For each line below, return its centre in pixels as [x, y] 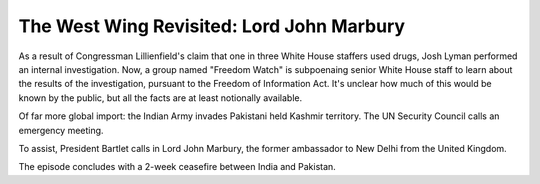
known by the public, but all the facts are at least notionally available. [160, 97]
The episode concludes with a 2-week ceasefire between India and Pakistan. [177, 167]
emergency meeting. [61, 130]
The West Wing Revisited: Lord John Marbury [211, 26]
